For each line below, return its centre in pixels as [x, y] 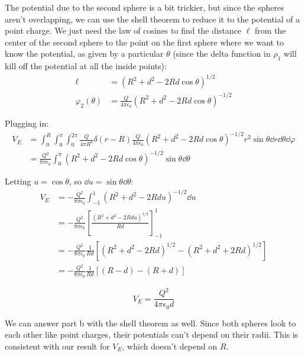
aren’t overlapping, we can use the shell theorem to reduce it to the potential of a [152, 19]
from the [270, 30]
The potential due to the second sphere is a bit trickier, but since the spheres [145, 7]
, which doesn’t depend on [170, 346]
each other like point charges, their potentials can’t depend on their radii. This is [152, 334]
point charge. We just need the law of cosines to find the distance [123, 30]
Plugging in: [27, 123]
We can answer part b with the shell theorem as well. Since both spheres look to [150, 323]
